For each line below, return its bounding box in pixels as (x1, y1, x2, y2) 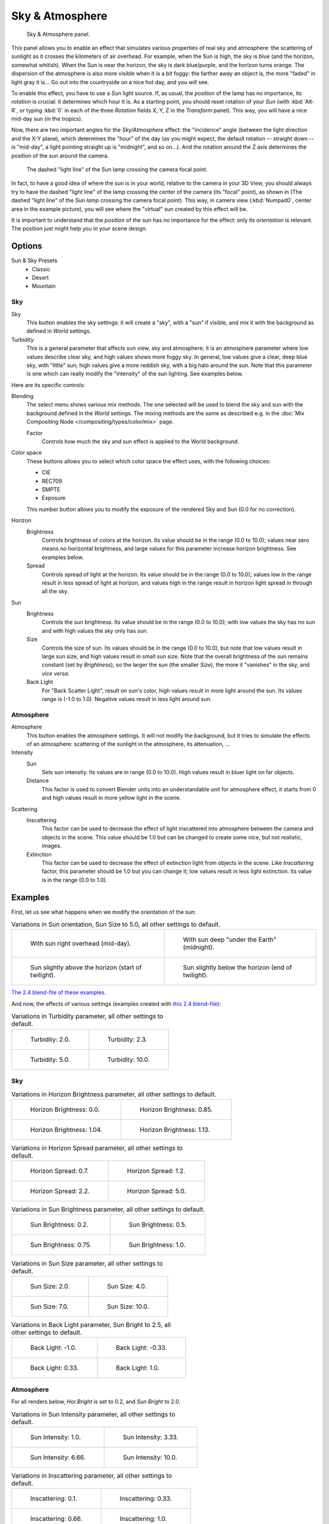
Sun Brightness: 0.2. (30, 1220, 88, 1229)
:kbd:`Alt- (290, 98, 315, 105)
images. (41, 842, 62, 850)
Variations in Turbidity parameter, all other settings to (11, 1012, 164, 1020)
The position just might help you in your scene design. (11, 225, 147, 232)
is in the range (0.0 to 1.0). (41, 876, 108, 883)
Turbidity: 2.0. (30, 1035, 70, 1044)
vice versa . (41, 669, 70, 677)
